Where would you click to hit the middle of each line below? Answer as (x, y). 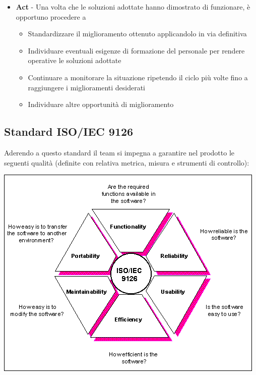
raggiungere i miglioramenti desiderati (87, 87)
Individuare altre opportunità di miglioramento (101, 104)
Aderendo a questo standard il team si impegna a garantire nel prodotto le (119, 152)
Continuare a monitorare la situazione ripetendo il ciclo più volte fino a (138, 77)
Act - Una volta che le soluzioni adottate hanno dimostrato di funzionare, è (133, 7)
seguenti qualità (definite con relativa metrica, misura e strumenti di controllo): (127, 162)
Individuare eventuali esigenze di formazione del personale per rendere (136, 50)
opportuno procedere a (51, 16)
